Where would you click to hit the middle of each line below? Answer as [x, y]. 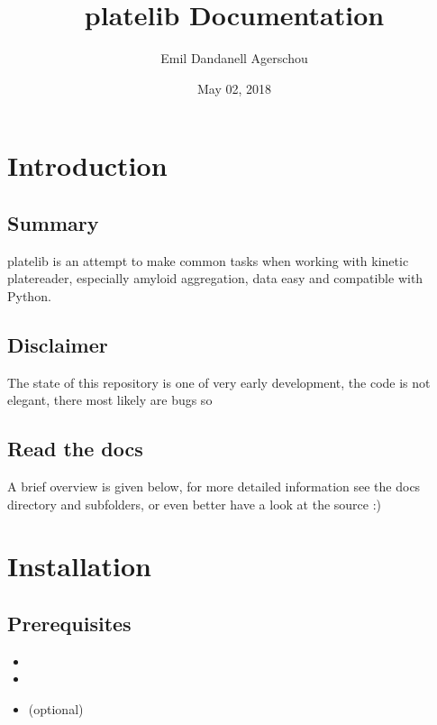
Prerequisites [69, 624]
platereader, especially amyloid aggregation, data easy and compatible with [215, 278]
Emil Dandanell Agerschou [234, 58]
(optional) [56, 709]
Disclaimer [58, 344]
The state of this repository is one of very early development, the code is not [219, 382]
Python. [29, 295]
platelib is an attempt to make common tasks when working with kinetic [208, 260]
